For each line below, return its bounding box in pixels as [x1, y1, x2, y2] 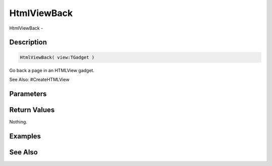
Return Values [9, 105, 55, 114]
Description [9, 38, 47, 47]
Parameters [9, 89, 47, 98]
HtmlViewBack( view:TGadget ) [20, 54, 95, 60]
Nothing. [9, 118, 28, 125]
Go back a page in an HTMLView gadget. [9, 67, 95, 73]
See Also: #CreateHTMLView [9, 76, 70, 82]
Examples [9, 132, 41, 140]
